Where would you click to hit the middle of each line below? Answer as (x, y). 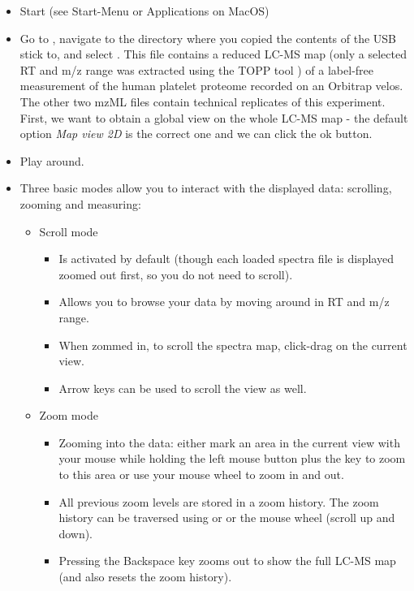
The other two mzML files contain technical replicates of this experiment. (203, 101)
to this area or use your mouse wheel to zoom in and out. (201, 475)
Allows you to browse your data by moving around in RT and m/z (224, 302)
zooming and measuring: (80, 203)
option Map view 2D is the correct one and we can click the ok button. (196, 134)
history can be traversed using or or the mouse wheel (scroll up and (227, 518)
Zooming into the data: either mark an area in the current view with (229, 442)
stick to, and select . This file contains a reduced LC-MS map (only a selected (213, 54)
